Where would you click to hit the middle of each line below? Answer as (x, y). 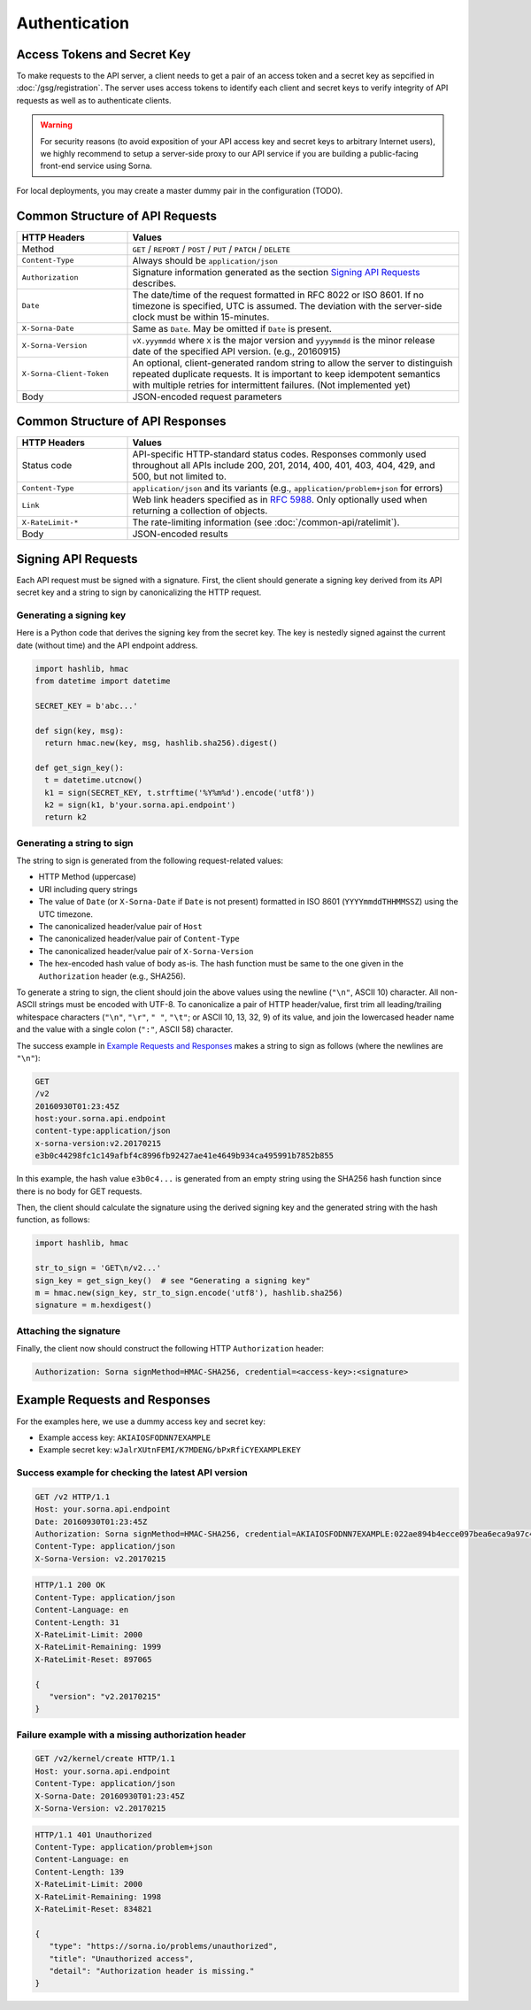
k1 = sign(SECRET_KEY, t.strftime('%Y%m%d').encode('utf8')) (180, 793)
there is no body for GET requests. (79, 1191)
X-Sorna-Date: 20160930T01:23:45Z (110, 1796)
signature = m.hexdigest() (93, 1305)
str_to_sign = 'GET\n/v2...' (98, 1268)
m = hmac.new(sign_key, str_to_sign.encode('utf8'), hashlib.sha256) (189, 1293)
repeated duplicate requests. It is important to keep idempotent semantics (286, 374)
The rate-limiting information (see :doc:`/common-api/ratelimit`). (266, 522)
